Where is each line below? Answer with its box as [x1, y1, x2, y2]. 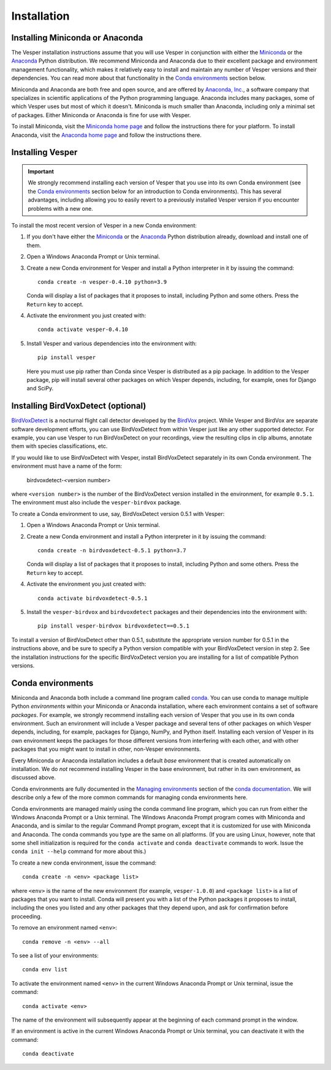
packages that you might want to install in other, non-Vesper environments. [11, 745, 202, 753]
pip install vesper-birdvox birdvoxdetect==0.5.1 [37, 623, 190, 629]
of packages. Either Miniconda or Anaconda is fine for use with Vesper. [11, 111, 191, 119]
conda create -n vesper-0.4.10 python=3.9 [37, 278, 167, 285]
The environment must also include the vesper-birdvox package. [11, 499, 182, 506]
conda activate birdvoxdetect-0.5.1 [37, 594, 148, 602]
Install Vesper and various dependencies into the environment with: [26, 340, 197, 347]
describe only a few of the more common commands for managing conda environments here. [11, 794, 248, 801]
